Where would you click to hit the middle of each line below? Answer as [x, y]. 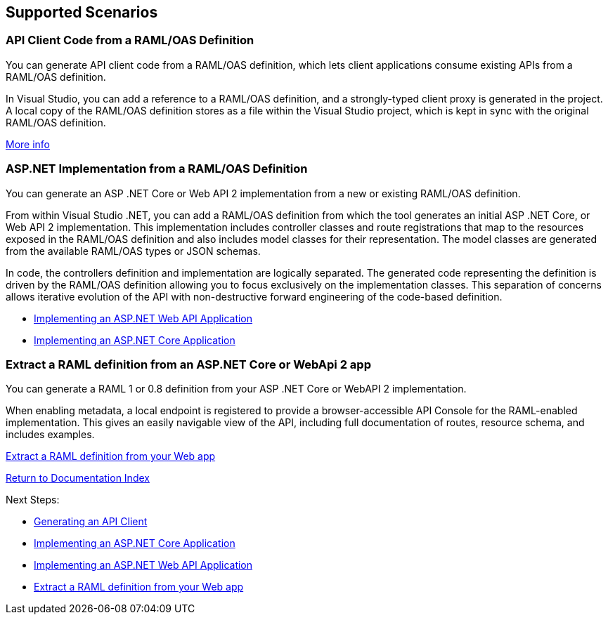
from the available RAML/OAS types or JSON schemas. [133, 251]
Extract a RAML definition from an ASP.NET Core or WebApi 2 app [188, 364]
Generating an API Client [91, 522]
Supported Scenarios [82, 12]
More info [28, 144]
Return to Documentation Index [78, 478]
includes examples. [50, 435]
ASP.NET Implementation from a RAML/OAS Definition [157, 169]
